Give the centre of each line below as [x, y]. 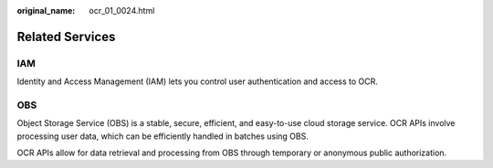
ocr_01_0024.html [122, 10]
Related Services [66, 37]
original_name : [46, 10]
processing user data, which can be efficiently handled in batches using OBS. [163, 136]
